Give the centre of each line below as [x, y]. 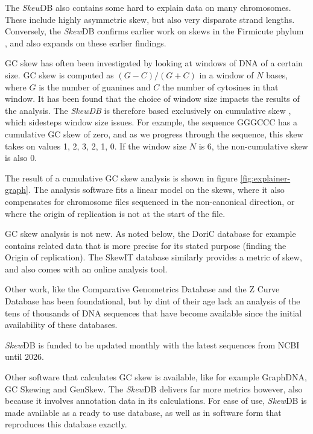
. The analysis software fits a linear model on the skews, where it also [156, 190]
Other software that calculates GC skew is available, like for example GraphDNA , [156, 377]
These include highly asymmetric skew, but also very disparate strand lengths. [150, 19]
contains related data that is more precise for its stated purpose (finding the [146, 245]
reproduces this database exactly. [66, 424]
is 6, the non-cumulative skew [253, 146]
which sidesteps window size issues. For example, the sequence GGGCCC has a [151, 122]
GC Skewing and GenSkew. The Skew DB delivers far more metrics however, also [154, 388]
